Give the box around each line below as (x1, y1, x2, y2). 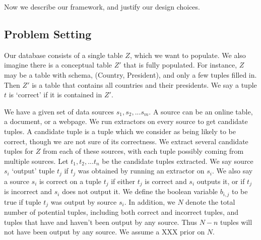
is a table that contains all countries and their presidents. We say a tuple (32, 79, 257, 90)
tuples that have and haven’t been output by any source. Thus (4, 216, 197, 227)
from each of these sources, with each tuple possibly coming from (42, 146, 244, 156)
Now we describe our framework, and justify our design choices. (4, 2, 200, 12)
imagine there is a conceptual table (4, 59, 112, 70)
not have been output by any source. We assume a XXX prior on (4, 226, 205, 237)
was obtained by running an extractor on (78, 165, 205, 176)
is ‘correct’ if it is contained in (9, 89, 102, 100)
